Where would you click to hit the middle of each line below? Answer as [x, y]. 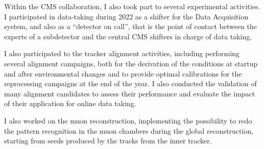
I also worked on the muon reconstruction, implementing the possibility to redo [128, 120]
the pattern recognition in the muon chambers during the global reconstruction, [129, 130]
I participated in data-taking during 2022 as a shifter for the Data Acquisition [126, 16]
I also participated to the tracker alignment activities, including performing [122, 53]
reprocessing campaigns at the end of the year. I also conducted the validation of [130, 83]
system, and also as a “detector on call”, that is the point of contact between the [131, 26]
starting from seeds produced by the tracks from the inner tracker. [108, 141]
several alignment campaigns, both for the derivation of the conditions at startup [131, 63]
